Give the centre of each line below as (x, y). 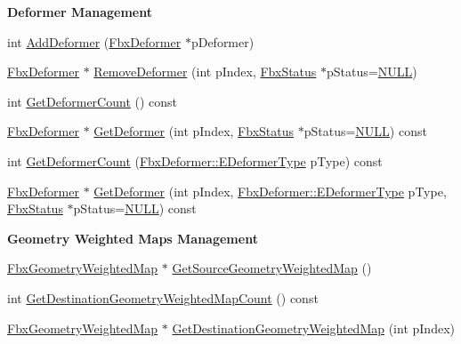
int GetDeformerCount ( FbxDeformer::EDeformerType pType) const (195, 160)
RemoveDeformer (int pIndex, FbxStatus (205, 72)
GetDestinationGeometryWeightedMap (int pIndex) (313, 328)
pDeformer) (222, 41)
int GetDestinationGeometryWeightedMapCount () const (163, 297)
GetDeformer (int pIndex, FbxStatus (194, 131)
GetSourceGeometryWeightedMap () (272, 268)
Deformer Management (80, 12)
